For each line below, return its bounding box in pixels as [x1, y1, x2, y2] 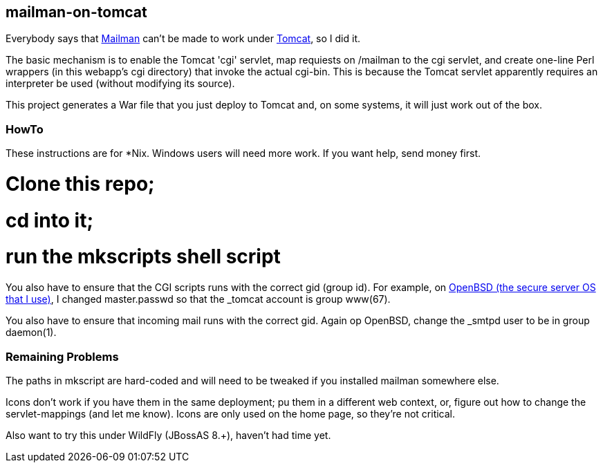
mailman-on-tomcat [6, 3, 147, 21]
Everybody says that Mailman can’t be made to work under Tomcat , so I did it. [6, 32, 360, 45]
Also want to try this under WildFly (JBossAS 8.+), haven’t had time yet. [6, 429, 331, 441]
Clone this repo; [6, 171, 155, 196]
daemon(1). [6, 326, 57, 339]
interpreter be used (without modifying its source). [6, 77, 235, 90]
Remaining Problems [6, 349, 119, 364]
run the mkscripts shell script [6, 245, 281, 269]
